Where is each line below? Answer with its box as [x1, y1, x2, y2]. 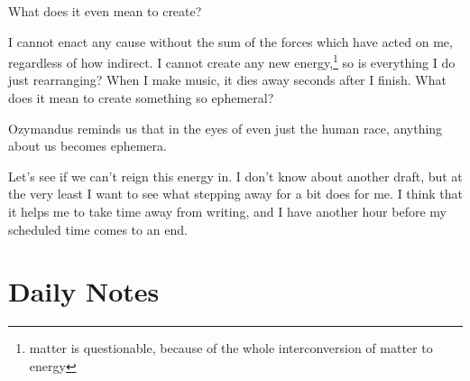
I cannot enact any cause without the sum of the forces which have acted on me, [8, 32, 453, 51]
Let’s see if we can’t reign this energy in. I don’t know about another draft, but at [8, 166, 463, 185]
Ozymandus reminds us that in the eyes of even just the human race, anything [8, 118, 443, 137]
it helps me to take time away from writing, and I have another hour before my [8, 202, 447, 220]
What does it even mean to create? [8, 2, 202, 20]
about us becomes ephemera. [8, 136, 167, 155]
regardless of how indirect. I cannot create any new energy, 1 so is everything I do [8, 51, 456, 71]
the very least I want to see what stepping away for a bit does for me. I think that [8, 184, 463, 203]
